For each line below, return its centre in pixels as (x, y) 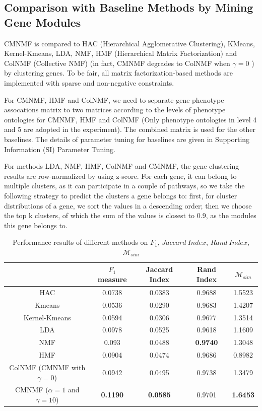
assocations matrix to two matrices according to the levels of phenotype (115, 110)
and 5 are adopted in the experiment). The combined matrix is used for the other (130, 129)
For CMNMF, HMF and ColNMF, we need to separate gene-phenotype (114, 99)
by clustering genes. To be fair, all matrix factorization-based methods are (118, 73)
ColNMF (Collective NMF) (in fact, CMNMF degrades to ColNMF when (117, 63)
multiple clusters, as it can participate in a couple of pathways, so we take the (124, 186)
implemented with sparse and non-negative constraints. (89, 82)
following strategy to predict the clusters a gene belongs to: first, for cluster (121, 195)
